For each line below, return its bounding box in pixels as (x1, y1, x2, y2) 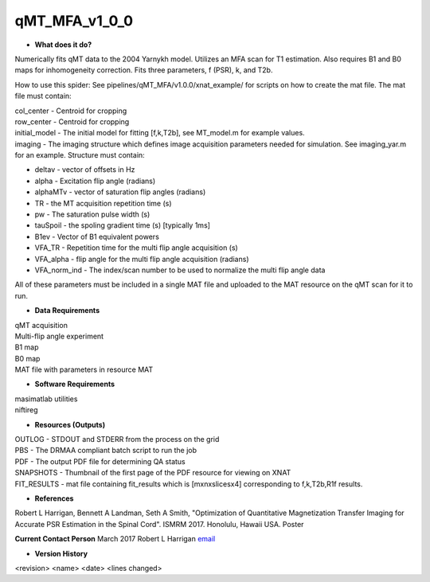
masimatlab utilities (14, 394, 78, 404)
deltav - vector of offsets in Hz (34, 165, 135, 174)
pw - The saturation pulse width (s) (34, 209, 150, 219)
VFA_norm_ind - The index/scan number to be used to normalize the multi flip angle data (34, 265, 326, 275)
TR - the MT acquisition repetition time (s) (34, 198, 172, 208)
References (34, 494, 74, 503)
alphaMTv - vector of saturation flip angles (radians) (34, 187, 206, 197)
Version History (34, 549, 88, 558)
